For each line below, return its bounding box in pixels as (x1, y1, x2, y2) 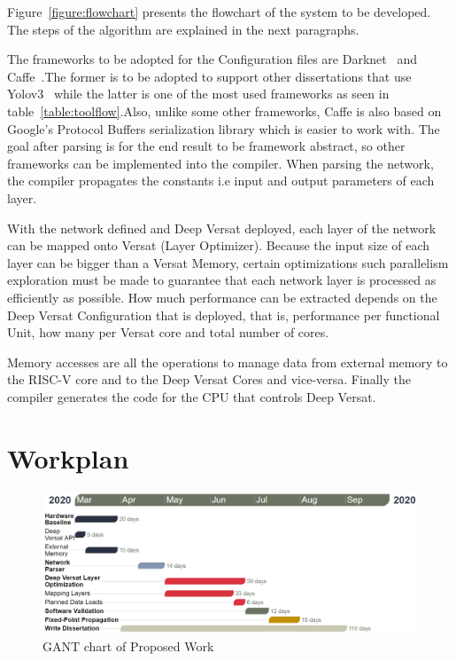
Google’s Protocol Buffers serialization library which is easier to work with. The (7, 119, 440, 138)
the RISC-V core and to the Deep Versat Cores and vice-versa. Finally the (7, 370, 411, 389)
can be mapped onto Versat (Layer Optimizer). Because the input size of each (7, 236, 430, 255)
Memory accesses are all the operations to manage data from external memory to (7, 352, 448, 371)
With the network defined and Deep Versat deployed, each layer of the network (7, 218, 437, 237)
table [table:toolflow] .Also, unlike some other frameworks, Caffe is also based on (7, 101, 442, 120)
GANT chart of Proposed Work (43, 636, 214, 655)
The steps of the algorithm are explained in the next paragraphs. (7, 20, 359, 38)
